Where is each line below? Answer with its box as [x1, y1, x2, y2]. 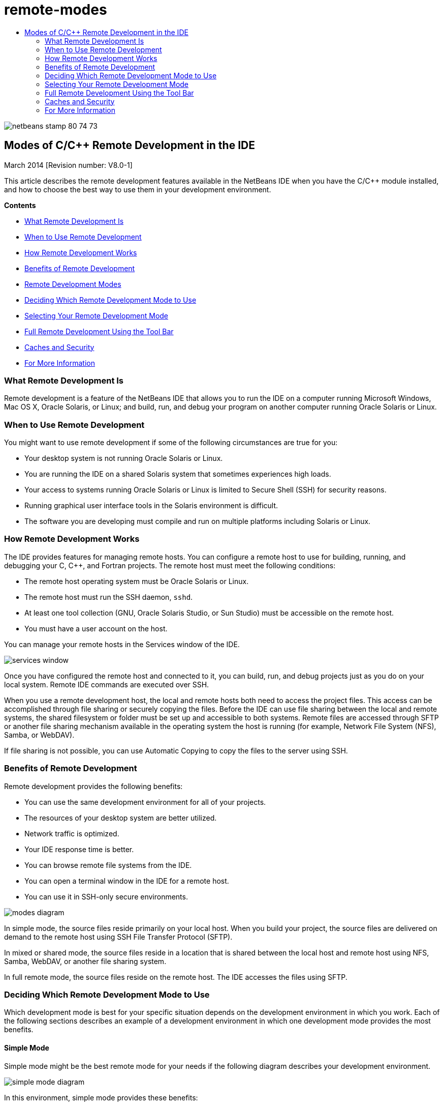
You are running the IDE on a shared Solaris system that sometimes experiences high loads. [24, 470, 331, 479]
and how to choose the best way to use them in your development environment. [4, 185, 271, 194]
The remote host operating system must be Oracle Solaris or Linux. [24, 576, 249, 586]
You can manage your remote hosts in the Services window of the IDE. [4, 639, 240, 649]
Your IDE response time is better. [24, 845, 134, 854]
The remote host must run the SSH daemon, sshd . [24, 592, 193, 601]
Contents [4, 200, 36, 210]
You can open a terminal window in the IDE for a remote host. [24, 876, 229, 885]
